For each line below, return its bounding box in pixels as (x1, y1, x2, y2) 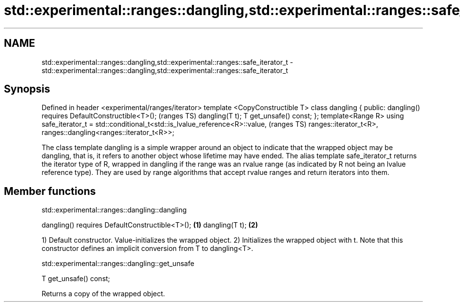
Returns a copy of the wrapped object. (41, 289, 165, 298)
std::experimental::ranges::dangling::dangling (41, 206, 187, 214)
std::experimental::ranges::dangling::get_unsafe (41, 259, 194, 268)
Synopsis (4, 83, 50, 96)
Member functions (4, 185, 96, 197)
